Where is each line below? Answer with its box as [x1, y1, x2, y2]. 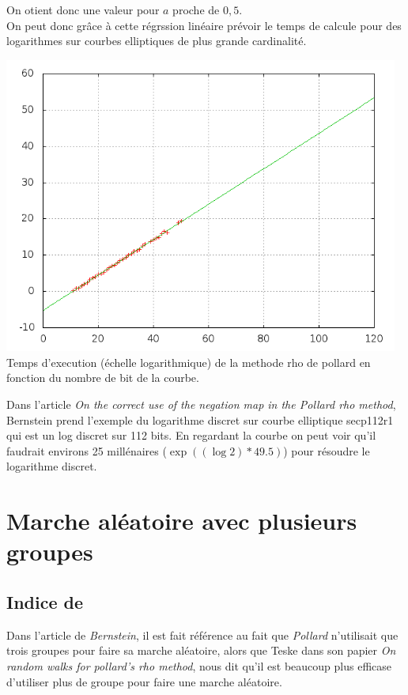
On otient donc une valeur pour [6, 2, 160, 17]
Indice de [6, 589, 84, 614]
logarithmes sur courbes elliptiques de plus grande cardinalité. [6, 32, 307, 49]
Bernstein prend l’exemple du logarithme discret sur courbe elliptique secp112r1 [6, 411, 394, 428]
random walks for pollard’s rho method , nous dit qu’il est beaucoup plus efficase [6, 657, 391, 674]
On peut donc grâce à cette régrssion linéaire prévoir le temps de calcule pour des [6, 17, 402, 33]
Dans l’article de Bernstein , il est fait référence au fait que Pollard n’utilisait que [6, 626, 399, 643]
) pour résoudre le [283, 442, 370, 459]
